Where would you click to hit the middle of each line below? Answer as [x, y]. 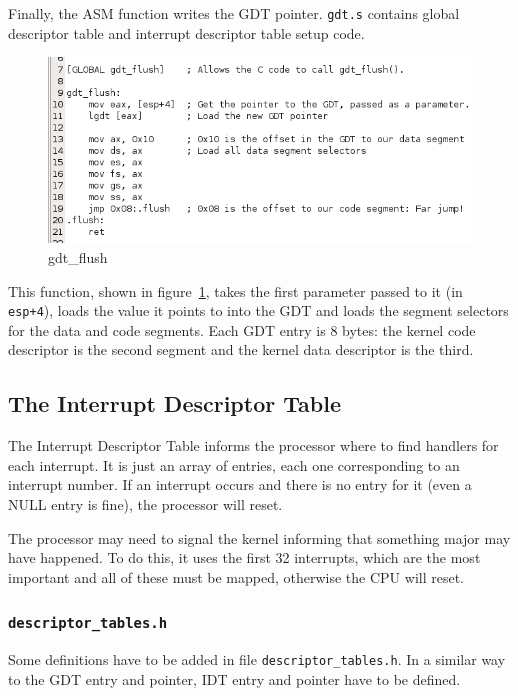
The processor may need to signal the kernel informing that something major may [259, 537]
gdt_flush [78, 256]
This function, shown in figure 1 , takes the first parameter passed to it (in [235, 290]
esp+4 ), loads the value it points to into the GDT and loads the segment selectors [258, 310]
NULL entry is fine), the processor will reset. [145, 503]
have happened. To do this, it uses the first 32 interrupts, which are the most [244, 557]
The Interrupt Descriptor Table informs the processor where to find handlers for [253, 445]
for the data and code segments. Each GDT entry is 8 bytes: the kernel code [242, 329]
